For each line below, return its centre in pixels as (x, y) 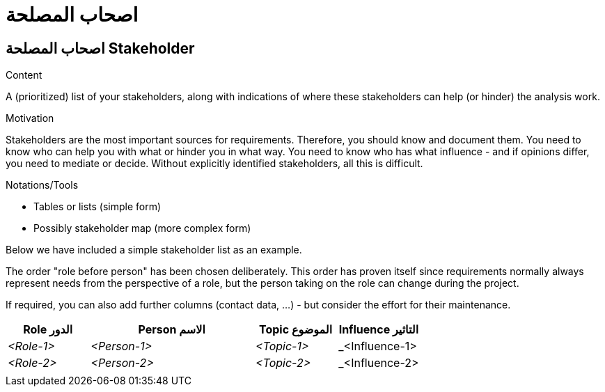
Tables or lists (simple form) (97, 207)
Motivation (30, 118)
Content (24, 75)
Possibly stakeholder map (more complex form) (142, 228)
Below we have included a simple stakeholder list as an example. (154, 250)
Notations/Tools (42, 185)
